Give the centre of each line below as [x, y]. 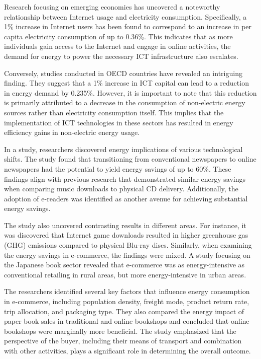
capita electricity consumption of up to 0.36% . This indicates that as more [118, 36]
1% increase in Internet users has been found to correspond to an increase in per [128, 26]
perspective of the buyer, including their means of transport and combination [123, 341]
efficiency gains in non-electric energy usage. [72, 132]
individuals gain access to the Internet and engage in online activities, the [117, 46]
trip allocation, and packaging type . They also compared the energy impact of [124, 311]
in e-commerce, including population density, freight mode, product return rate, [127, 301]
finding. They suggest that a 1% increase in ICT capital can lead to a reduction [126, 83]
